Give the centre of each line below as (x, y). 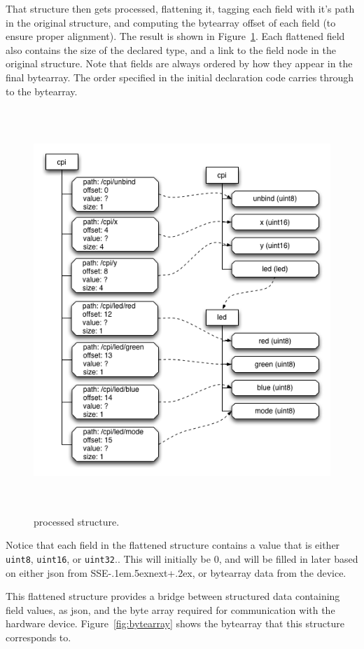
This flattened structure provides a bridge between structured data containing (173, 596)
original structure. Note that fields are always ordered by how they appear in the (179, 63)
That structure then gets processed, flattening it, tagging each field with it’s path (180, 8)
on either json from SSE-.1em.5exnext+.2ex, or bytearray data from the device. (176, 572)
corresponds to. (38, 637)
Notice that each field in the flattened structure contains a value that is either (173, 545)
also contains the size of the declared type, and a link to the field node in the (171, 49)
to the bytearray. (42, 91)
